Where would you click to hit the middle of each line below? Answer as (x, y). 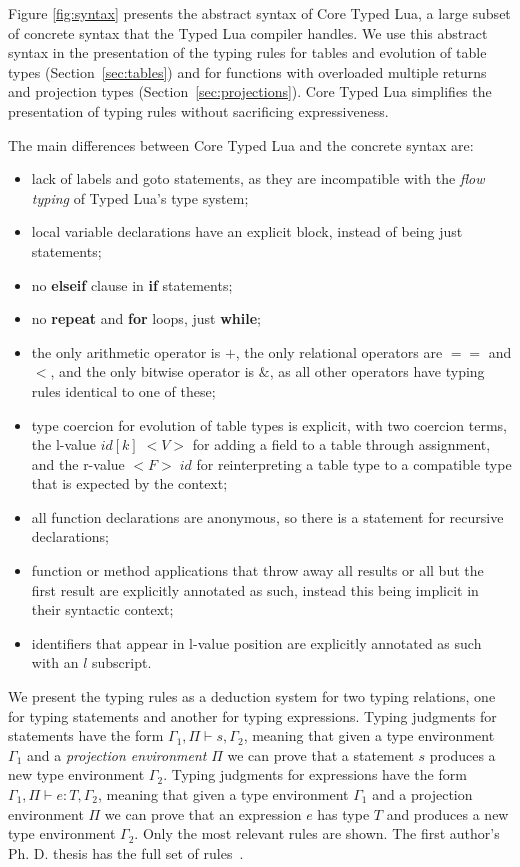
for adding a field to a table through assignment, (341, 444)
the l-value (63, 444)
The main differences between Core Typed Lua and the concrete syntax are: (241, 144)
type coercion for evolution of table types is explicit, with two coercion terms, (269, 424)
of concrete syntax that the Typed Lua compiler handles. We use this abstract (248, 32)
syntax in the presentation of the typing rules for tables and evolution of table (247, 52)
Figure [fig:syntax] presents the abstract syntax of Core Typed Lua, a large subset (259, 13)
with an (55, 662)
